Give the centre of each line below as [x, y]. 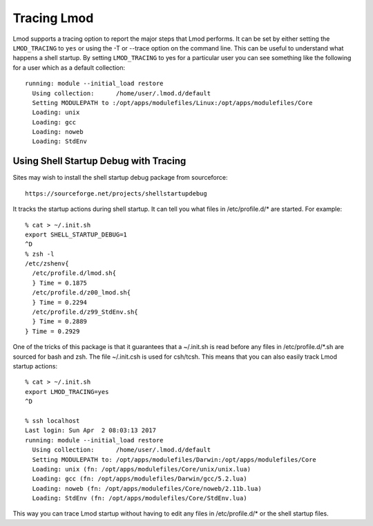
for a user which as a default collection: [69, 67]
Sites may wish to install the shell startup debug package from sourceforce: [120, 178]
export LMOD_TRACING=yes [67, 392]
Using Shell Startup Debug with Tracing [99, 161]
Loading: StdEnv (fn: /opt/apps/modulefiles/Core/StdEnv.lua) [140, 498]
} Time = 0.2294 [60, 302]
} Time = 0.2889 [60, 322]
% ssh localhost [52, 421]
